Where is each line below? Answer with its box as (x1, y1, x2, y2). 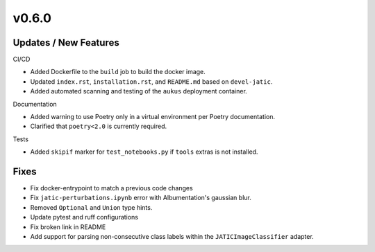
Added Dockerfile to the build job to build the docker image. (30, 68, 206, 76)
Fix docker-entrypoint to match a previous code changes (30, 184, 194, 192)
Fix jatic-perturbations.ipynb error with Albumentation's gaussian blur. (30, 194, 251, 202)
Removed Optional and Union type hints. (30, 203, 153, 211)
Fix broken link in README (30, 222, 106, 231)
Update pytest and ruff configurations (30, 213, 139, 222)
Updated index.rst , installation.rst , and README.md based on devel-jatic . (30, 77, 273, 86)
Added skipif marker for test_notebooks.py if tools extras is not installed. (30, 147, 258, 156)
